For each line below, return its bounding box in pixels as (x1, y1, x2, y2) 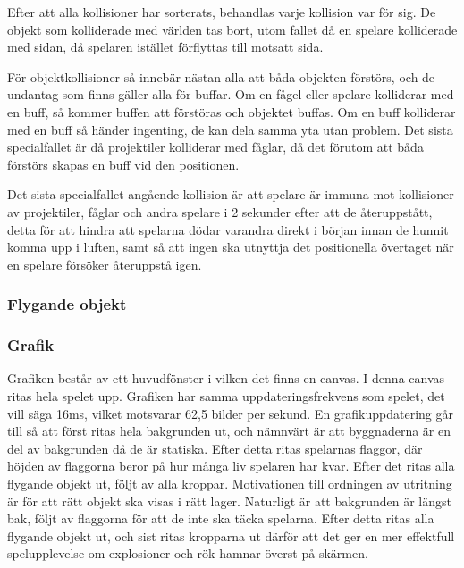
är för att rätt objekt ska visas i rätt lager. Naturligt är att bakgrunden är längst (7, 491, 451, 510)
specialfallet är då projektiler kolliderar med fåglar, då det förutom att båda (7, 138, 424, 156)
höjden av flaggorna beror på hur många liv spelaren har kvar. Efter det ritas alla (7, 456, 455, 475)
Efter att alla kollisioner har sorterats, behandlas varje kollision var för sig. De (7, 3, 436, 21)
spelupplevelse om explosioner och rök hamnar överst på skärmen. (7, 544, 368, 563)
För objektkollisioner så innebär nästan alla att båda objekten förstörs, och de (7, 67, 435, 86)
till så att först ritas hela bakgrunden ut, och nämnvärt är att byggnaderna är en (7, 422, 451, 440)
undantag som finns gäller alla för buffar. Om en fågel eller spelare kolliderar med (7, 85, 454, 104)
